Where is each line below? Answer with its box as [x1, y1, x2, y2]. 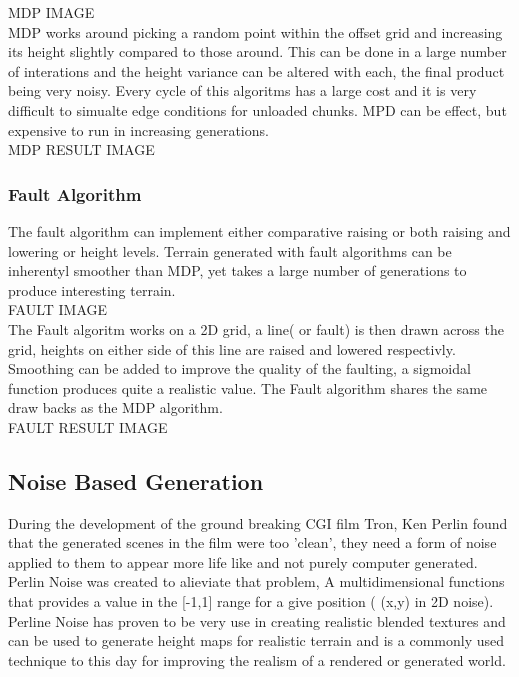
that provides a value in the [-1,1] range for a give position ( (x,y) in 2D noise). [8, 591, 494, 612]
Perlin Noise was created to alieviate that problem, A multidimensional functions [8, 571, 505, 592]
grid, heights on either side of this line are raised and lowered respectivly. [8, 338, 456, 359]
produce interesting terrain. [8, 279, 176, 300]
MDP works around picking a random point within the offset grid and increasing [8, 21, 503, 42]
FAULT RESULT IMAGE [8, 416, 168, 437]
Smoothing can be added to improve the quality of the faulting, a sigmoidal [8, 358, 471, 379]
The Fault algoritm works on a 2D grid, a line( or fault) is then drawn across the [8, 318, 504, 339]
